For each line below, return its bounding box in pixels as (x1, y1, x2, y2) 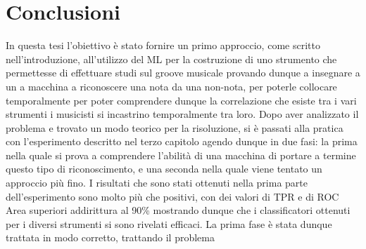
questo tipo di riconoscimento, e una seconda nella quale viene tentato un (6, 161, 322, 176)
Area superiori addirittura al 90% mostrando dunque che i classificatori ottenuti (6, 203, 351, 217)
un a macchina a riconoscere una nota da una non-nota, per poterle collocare (6, 79, 337, 93)
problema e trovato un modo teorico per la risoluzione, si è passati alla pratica (6, 120, 343, 135)
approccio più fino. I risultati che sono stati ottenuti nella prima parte (6, 175, 308, 190)
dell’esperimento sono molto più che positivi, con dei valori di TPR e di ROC (6, 189, 339, 203)
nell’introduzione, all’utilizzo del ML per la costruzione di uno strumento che (6, 51, 337, 66)
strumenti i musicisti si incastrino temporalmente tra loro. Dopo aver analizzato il (6, 107, 359, 121)
